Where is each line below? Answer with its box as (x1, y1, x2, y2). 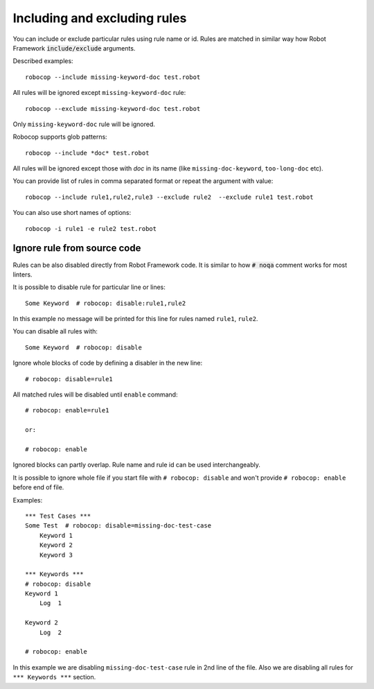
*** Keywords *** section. (12, 673, 96, 681)
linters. (12, 270, 33, 279)
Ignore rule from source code (12, 243, 141, 254)
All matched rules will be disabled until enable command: (12, 390, 178, 399)
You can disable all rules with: (12, 327, 98, 335)
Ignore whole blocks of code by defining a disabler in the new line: (12, 359, 203, 367)
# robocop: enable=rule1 (25, 406, 109, 415)
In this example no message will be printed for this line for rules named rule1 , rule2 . (12, 315, 258, 323)
